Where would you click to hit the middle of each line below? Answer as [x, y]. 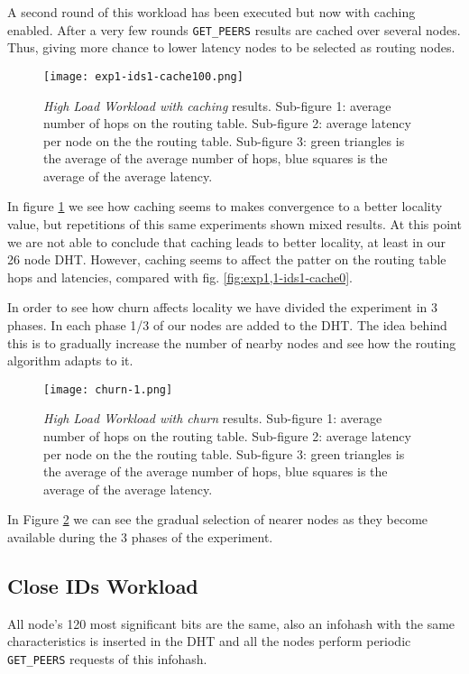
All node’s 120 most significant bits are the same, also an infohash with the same [231, 623]
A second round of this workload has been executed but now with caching [212, 12]
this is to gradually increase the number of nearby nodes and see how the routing [232, 342]
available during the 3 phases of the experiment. [140, 537]
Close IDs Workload [103, 586]
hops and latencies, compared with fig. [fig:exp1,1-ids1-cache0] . [180, 277]
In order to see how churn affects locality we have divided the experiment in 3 [223, 307]
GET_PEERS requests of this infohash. [107, 659]
